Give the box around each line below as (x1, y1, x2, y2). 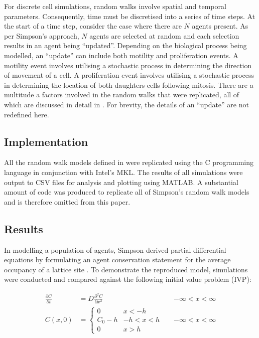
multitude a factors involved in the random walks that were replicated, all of (4, 89, 239, 100)
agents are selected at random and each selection (89, 30, 239, 41)
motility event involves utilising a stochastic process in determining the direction (4, 60, 252, 70)
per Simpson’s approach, (4, 30, 79, 41)
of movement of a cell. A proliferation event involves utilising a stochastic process (4, 70, 254, 80)
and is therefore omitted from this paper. (4, 196, 131, 207)
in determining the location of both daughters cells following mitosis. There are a (4, 79, 253, 90)
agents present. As (192, 21, 248, 31)
